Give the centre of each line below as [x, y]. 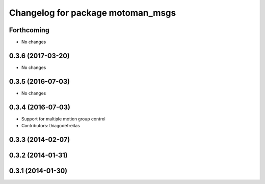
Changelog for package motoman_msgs [93, 13]
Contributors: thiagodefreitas [51, 126]
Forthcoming [29, 30]
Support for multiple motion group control [63, 119]
